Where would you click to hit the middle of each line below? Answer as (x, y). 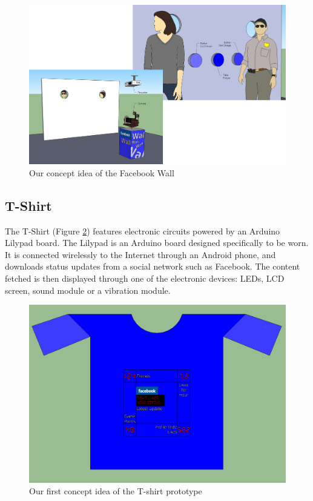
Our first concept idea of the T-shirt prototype (116, 491)
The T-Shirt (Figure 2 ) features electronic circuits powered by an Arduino (143, 231)
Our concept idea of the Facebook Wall (102, 172)
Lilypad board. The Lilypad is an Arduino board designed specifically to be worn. (157, 243)
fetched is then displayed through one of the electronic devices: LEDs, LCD (145, 278)
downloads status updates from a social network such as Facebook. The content (153, 266)
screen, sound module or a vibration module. (88, 290)
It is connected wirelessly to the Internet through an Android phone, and (140, 254)
